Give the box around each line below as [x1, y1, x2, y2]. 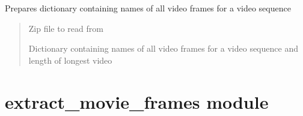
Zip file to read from [28, 22, 103, 34]
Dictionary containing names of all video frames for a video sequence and [28, 42, 298, 55]
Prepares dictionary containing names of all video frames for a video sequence [5, 2, 291, 14]
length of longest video [28, 53, 112, 66]
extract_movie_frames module [5, 89, 269, 114]
